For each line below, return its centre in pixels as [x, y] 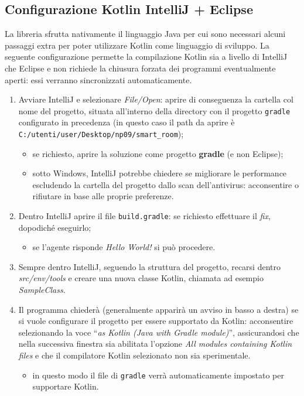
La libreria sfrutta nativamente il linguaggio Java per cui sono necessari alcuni [145, 34]
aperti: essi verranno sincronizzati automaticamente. [98, 79]
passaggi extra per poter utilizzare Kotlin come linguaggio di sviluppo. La [137, 45]
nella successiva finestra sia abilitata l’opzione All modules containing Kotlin [155, 344]
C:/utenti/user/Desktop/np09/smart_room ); [101, 134]
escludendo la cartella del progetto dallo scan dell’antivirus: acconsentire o [165, 184]
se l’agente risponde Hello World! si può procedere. [124, 247]
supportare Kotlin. [66, 386]
